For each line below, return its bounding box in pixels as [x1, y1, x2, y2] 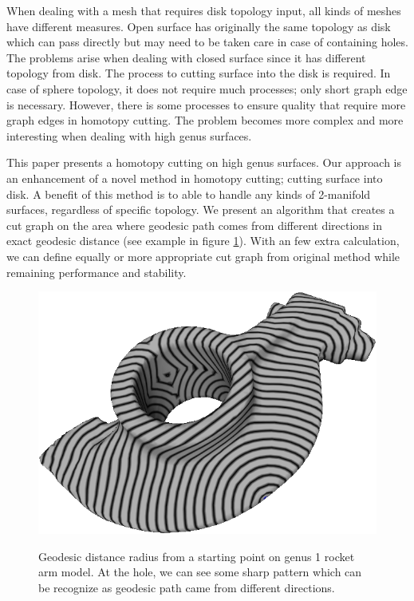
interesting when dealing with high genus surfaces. [6, 127, 252, 144]
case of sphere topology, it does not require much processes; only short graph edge [6, 80, 408, 97]
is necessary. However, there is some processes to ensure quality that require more [6, 96, 406, 113]
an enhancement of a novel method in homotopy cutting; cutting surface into [6, 169, 383, 186]
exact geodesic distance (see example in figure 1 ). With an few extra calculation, [6, 232, 400, 249]
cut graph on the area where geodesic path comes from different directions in [6, 216, 382, 233]
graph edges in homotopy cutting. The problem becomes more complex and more [6, 112, 404, 129]
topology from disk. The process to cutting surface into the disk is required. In [6, 65, 391, 81]
